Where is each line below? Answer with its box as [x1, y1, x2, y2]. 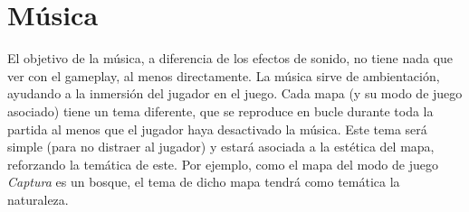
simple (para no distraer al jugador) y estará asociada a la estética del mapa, [7, 137, 435, 156]
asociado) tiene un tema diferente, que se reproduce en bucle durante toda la [7, 101, 434, 120]
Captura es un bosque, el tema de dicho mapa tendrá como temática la [7, 172, 400, 191]
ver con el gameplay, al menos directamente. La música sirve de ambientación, [7, 66, 440, 85]
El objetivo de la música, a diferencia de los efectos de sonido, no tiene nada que [7, 49, 454, 68]
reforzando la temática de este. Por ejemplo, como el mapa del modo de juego [7, 154, 438, 173]
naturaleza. [7, 189, 69, 208]
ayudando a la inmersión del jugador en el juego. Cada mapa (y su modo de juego [7, 84, 463, 103]
